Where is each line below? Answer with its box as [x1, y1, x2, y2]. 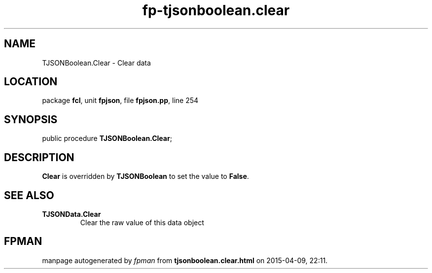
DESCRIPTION [4, 151, 74, 164]
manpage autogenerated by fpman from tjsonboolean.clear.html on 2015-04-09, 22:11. [42, 256, 328, 265]
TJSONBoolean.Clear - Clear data [42, 58, 151, 67]
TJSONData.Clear [42, 209, 101, 218]
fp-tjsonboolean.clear [142, 2, 290, 19]
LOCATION [4, 75, 58, 88]
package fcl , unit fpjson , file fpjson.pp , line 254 [42, 96, 199, 105]
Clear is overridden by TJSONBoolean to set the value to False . [42, 172, 249, 181]
